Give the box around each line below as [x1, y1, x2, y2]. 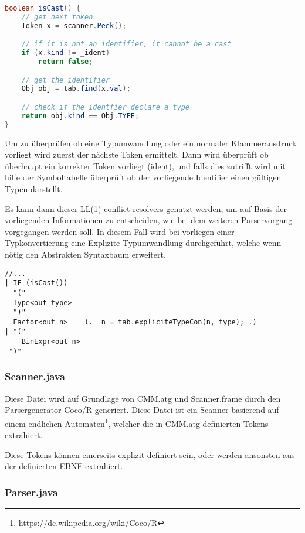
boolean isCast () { [5, 4, 80, 12]
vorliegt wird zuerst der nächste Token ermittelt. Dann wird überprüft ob [5, 148, 269, 160]
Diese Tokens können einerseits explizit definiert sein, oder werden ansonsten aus [5, 448, 295, 460]
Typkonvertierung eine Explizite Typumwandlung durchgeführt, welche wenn [5, 237, 282, 249]
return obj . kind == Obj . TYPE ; [21, 111, 140, 120]
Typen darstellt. [5, 182, 63, 194]
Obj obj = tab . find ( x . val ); [21, 84, 131, 93]
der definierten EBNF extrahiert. [5, 460, 123, 472]
